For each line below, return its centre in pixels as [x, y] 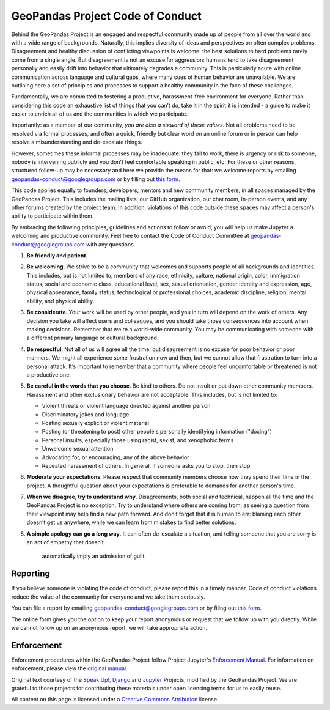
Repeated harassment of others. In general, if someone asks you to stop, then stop [146, 465]
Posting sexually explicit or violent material [96, 423]
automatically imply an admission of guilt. [94, 556]
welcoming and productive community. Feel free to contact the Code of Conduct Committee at [130, 236]
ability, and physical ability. [61, 301]
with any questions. [111, 244]
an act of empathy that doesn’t [65, 542]
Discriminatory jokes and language [86, 414]
